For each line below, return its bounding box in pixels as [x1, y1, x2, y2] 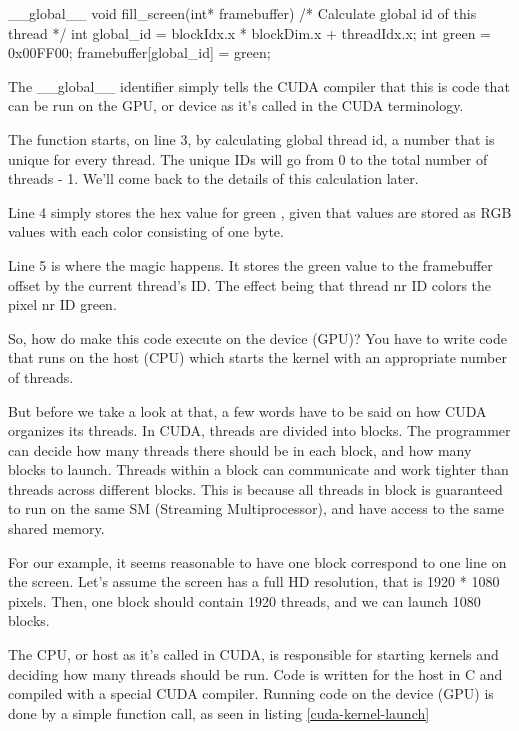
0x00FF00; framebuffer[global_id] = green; [8, 42, 271, 63]
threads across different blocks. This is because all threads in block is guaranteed [8, 478, 503, 499]
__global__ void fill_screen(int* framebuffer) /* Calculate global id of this [8, 3, 477, 23]
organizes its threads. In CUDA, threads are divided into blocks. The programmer [8, 420, 511, 441]
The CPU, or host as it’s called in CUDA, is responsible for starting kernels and [8, 644, 499, 665]
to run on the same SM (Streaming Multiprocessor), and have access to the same [8, 498, 505, 519]
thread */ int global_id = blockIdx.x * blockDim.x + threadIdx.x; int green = [8, 22, 491, 43]
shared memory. [8, 518, 105, 539]
